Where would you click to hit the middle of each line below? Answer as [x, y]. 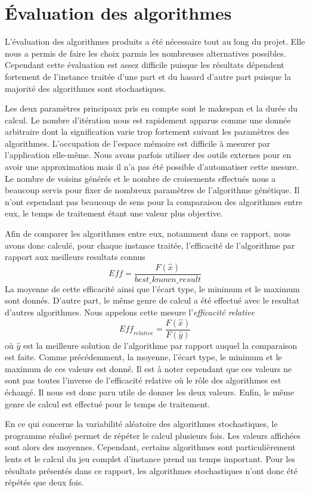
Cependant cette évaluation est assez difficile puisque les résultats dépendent [145, 65]
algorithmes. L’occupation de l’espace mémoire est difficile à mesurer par [138, 143]
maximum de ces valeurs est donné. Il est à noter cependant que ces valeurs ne [148, 368]
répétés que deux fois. [44, 482]
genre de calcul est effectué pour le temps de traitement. [108, 403]
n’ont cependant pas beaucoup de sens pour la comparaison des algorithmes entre [154, 201]
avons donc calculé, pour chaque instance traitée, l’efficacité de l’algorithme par [150, 245]
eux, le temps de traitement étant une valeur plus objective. [114, 213]
